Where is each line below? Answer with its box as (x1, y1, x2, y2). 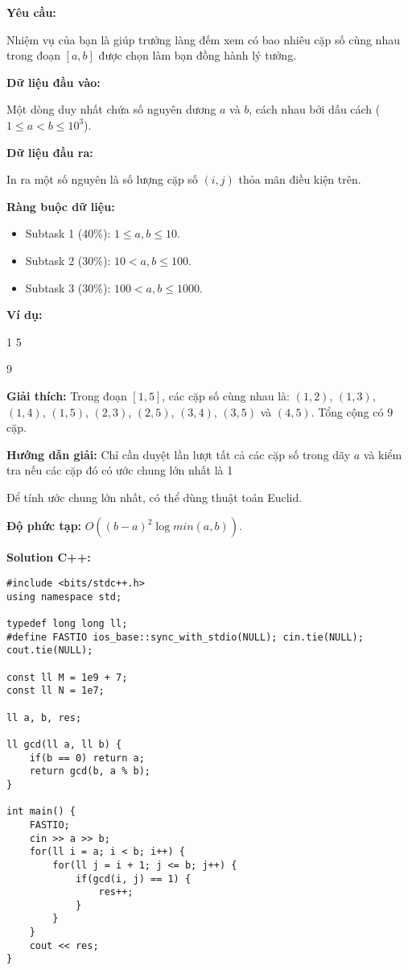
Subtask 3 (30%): (25, 279, 111, 296)
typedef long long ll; (6, 618, 128, 630)
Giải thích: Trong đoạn (6, 387, 127, 404)
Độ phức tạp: (6, 517, 82, 534)
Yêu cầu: (6, 4, 56, 20)
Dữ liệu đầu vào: (6, 73, 101, 90)
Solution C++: (6, 549, 91, 566)
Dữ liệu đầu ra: (6, 143, 93, 160)
